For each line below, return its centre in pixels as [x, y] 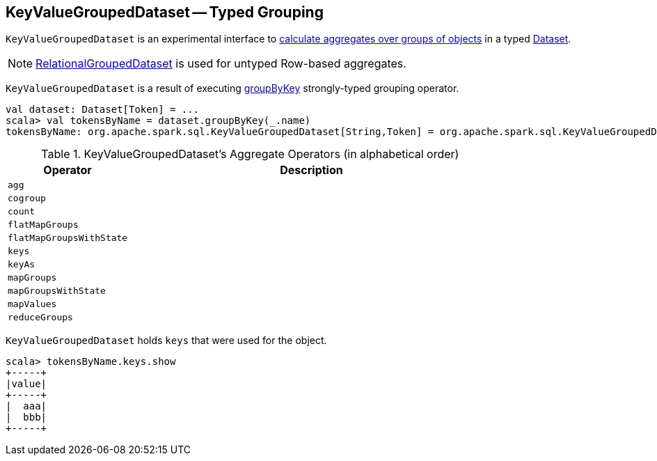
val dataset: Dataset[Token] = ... [103, 110]
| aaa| [26, 406]
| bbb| [26, 417]
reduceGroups [40, 318]
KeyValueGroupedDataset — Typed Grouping [165, 12]
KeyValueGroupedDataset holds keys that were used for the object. [166, 341]
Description [311, 170]
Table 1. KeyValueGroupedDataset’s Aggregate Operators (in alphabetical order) [250, 154]
